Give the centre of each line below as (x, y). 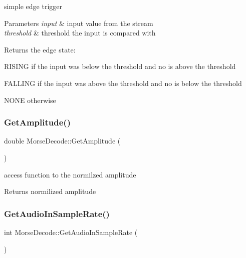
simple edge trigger (33, 6)
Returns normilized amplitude (50, 191)
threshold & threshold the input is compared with (80, 33)
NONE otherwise (30, 100)
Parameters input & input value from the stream (79, 23)
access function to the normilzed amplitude (70, 174)
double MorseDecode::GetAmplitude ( (62, 141)
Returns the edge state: (40, 49)
